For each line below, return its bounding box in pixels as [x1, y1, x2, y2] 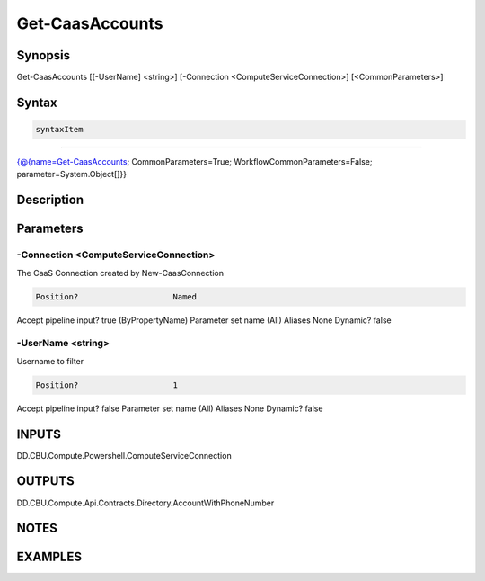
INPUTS [16, 426, 62, 442]
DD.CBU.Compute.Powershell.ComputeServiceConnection [16, 450, 233, 460]
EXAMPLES [16, 550, 83, 565]
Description [16, 192, 84, 208]
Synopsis [16, 48, 71, 63]
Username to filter [16, 355, 84, 366]
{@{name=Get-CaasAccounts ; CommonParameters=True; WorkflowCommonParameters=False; [16, 156, 373, 167]
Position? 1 [35, 380, 179, 390]
